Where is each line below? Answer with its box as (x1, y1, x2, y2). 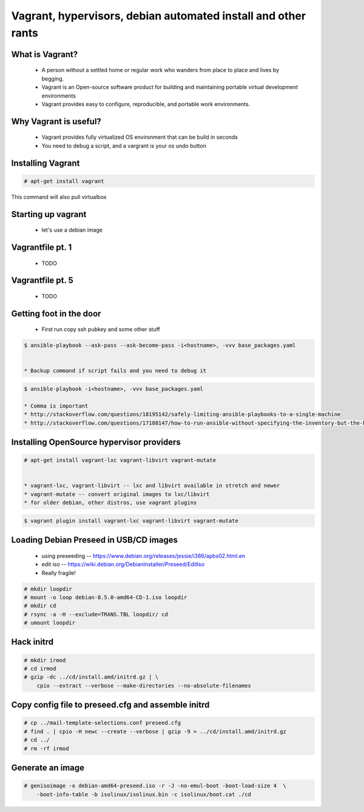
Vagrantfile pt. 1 (11, 242, 72, 252)
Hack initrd (11, 637, 54, 647)
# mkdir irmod (24, 657, 66, 663)
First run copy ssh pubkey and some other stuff (41, 326, 161, 333)
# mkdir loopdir (24, 585, 73, 592)
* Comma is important (24, 402, 89, 409)
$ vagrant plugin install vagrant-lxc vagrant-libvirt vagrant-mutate (24, 517, 239, 524)
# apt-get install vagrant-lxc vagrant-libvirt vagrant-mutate (24, 457, 217, 464)
